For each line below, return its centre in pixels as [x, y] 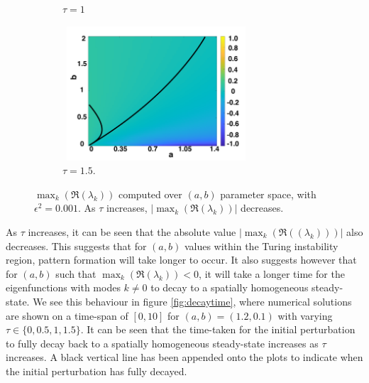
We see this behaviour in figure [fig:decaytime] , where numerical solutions [192, 301]
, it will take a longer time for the [272, 273]
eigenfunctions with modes [63, 287]
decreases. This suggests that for [76, 246]
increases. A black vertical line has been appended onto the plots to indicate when [184, 357]
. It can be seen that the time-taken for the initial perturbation [218, 329]
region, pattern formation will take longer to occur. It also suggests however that [181, 260]
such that [76, 273]
